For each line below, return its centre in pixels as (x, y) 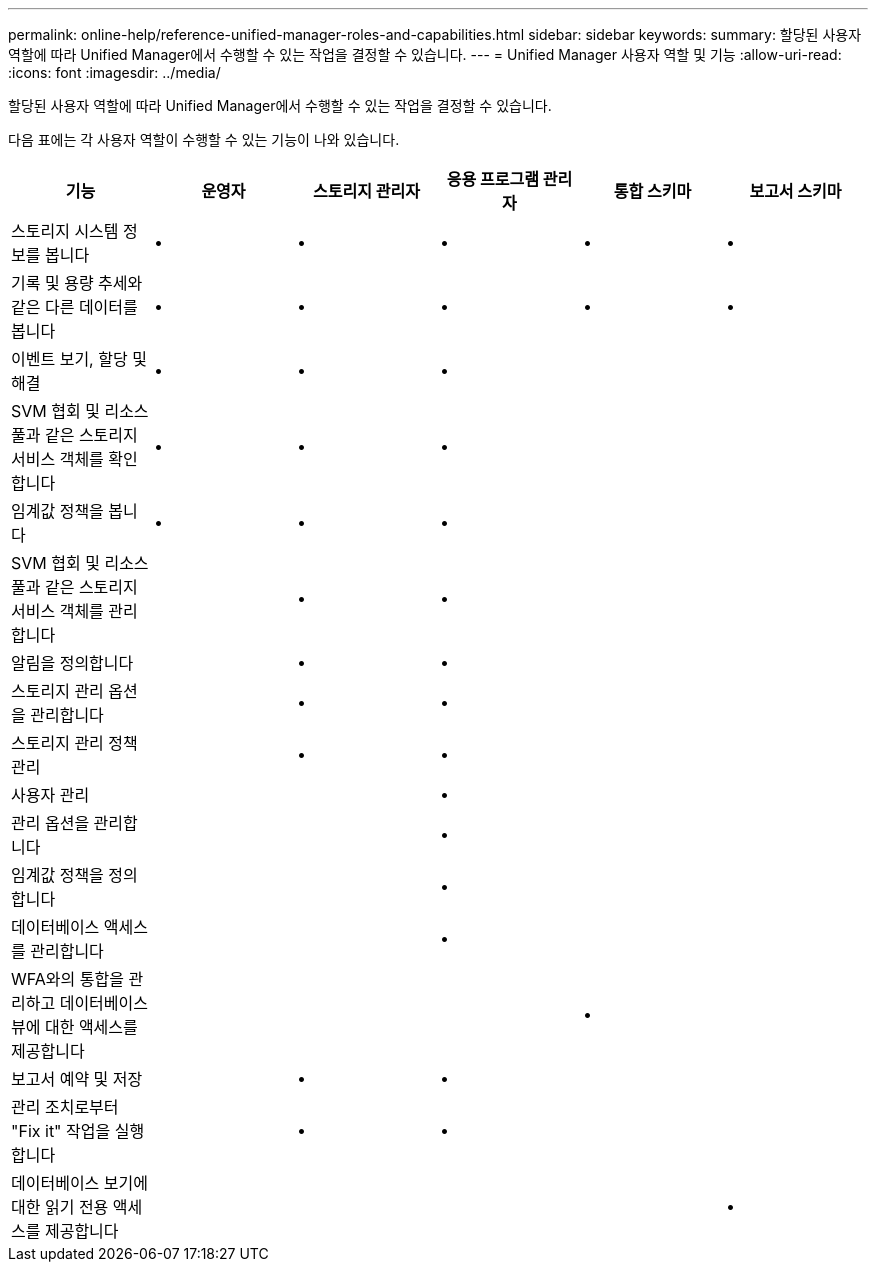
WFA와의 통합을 (67, 979)
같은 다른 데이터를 (74, 307)
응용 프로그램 (492, 179)
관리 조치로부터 (65, 1107)
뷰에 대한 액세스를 (74, 1027)
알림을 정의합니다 (72, 663)
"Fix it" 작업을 (61, 1131)
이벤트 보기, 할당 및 (79, 359)
